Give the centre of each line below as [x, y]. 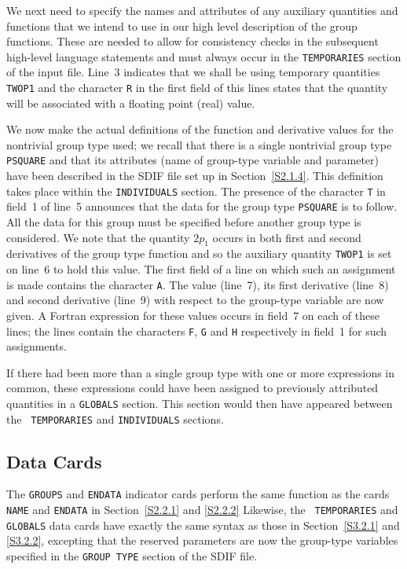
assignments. [37, 346]
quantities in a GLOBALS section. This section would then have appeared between [200, 403]
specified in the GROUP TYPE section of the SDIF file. [132, 556]
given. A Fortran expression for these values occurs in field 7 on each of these [193, 315]
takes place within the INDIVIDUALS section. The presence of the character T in [196, 191]
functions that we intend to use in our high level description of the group [182, 26]
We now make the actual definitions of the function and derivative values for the [200, 129]
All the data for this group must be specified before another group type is [184, 222]
